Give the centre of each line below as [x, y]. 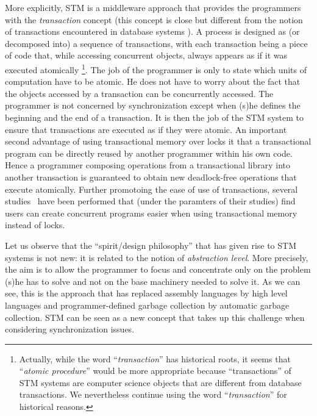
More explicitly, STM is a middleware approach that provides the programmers [153, 7]
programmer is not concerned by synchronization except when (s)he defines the [153, 105]
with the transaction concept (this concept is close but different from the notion [154, 19]
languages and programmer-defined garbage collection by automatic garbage [147, 305]
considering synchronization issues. [70, 329]
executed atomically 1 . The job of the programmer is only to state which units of [156, 68]
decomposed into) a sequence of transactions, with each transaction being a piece [156, 43]
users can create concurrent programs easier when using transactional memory [151, 213]
